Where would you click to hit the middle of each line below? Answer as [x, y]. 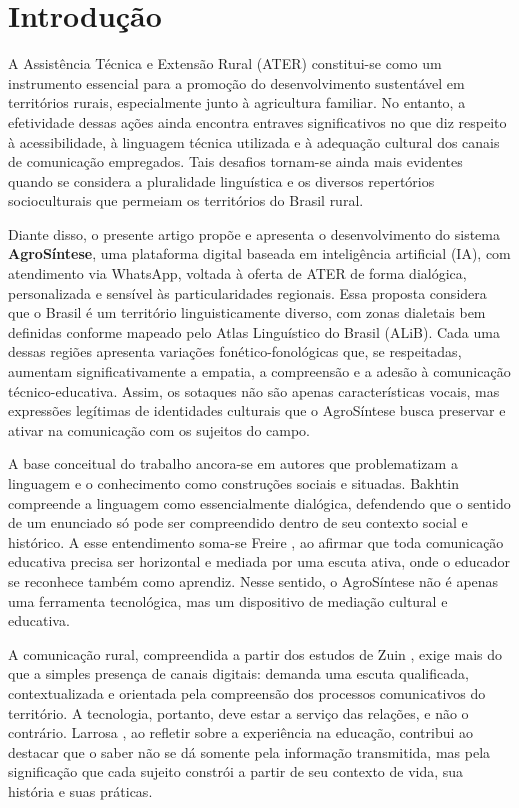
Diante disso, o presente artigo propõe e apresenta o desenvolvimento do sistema [254, 233]
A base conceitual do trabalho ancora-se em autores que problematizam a [233, 463]
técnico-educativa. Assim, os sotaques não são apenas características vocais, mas [254, 390]
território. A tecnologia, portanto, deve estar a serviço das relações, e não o [238, 712]
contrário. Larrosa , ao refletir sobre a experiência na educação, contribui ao [241, 732]
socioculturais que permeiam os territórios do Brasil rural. [186, 200]
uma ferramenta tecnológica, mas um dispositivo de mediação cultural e [228, 600]
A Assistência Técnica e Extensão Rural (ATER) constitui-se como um [225, 63]
